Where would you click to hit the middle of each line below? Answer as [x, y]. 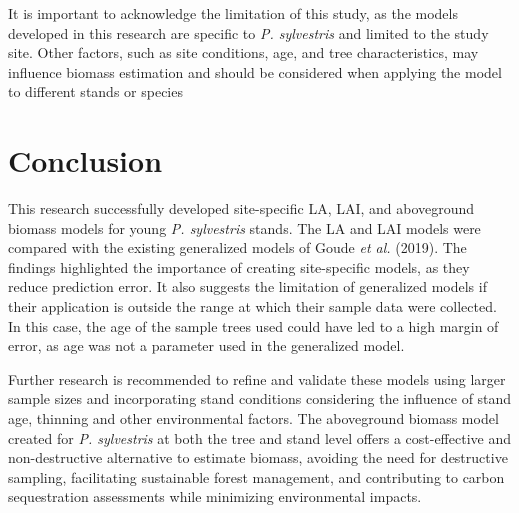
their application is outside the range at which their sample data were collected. [252, 306]
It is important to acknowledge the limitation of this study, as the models [233, 13]
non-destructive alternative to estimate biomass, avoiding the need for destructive [258, 457]
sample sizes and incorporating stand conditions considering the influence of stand [260, 398]
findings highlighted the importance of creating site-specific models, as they [239, 266]
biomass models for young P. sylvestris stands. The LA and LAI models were [244, 227]
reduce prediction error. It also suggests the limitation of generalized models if [247, 286]
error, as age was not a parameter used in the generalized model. [206, 345]
